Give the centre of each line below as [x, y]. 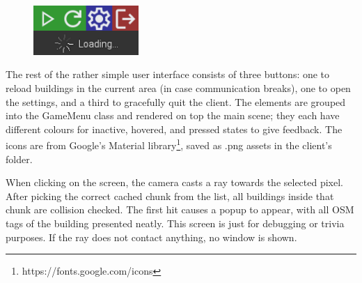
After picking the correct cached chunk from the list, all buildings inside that [170, 196]
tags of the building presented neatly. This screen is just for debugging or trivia [175, 223]
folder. [19, 159]
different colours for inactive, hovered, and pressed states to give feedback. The [174, 129]
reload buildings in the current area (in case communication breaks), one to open [178, 88]
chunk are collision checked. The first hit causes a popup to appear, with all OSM [180, 209]
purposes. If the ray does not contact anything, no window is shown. [151, 237]
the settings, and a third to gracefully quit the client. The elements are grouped [176, 101]
